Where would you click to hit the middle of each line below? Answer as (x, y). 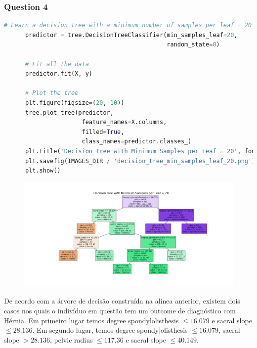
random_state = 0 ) (193, 45)
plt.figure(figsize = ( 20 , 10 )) (75, 103)
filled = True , (103, 132)
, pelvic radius (71, 339)
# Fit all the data (57, 64)
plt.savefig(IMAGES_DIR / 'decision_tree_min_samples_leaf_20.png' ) (140, 161)
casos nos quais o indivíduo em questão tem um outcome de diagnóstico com (120, 310)
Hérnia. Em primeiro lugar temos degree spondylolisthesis (91, 320)
